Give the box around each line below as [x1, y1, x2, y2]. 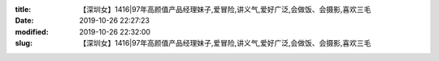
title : [15, 5, 32, 14]
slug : [15, 39, 33, 48]
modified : [15, 26, 49, 36]
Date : [15, 16, 34, 26]
